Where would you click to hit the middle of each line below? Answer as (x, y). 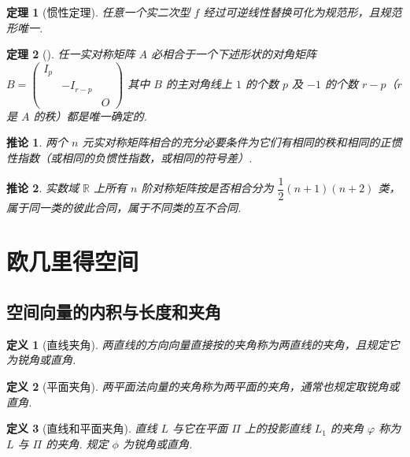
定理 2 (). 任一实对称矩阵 (71, 54)
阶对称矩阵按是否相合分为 (207, 188)
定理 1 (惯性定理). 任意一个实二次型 (98, 12)
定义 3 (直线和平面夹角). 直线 (82, 428)
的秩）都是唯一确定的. (90, 115)
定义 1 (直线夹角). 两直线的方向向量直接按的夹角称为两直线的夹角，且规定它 (203, 344)
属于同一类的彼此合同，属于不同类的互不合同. (124, 207)
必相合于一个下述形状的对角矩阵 (234, 54)
